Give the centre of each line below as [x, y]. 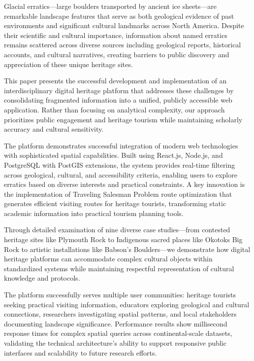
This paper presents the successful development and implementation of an [115, 81]
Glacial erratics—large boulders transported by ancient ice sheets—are [111, 6]
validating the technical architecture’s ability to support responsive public [115, 343]
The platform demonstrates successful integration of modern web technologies [121, 145]
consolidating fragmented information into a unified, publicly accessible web [118, 100]
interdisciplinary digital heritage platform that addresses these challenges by [119, 90]
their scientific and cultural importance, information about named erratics [116, 35]
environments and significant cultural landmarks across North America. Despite [124, 25]
